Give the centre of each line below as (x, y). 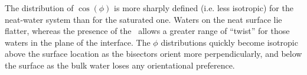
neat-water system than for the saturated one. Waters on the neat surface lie (143, 19)
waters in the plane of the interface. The (78, 42)
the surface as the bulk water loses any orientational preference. (120, 65)
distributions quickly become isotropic (229, 42)
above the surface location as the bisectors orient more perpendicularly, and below (153, 54)
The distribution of (39, 8)
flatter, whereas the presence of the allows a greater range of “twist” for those (147, 31)
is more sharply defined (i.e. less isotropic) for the (204, 8)
